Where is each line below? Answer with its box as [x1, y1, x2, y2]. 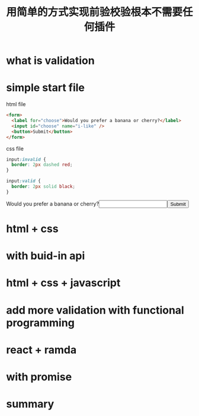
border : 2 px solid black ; [11, 184, 76, 190]
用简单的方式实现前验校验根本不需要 [6, 5, 183, 19]
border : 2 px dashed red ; [11, 162, 73, 168]
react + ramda [6, 343, 77, 356]
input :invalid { [6, 156, 46, 162]
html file [6, 101, 26, 108]
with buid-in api [6, 249, 85, 263]
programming [6, 316, 75, 329]
